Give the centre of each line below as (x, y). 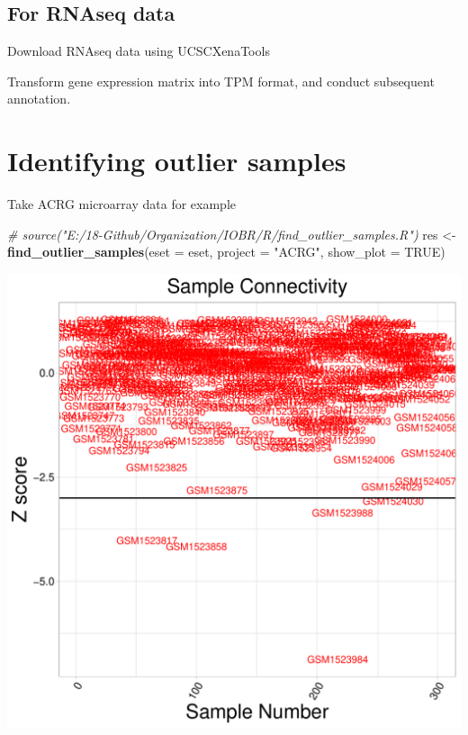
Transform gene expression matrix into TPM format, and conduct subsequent (221, 81)
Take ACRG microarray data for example (121, 204)
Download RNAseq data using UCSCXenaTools (139, 51)
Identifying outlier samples (177, 161)
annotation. (39, 99)
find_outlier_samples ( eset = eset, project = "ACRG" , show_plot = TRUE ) (226, 252)
